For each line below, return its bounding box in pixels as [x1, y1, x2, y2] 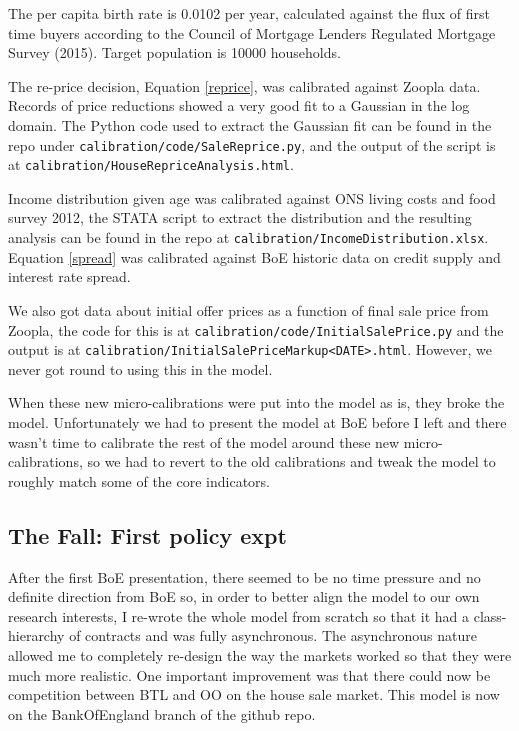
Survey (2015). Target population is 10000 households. [8, 42, 341, 63]
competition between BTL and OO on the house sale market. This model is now [8, 684, 500, 705]
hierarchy [8, 625, 65, 646]
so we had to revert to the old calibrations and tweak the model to [87, 451, 496, 472]
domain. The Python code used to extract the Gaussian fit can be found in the [8, 114, 492, 135]
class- [473, 605, 507, 626]
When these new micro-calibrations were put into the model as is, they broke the [8, 392, 505, 413]
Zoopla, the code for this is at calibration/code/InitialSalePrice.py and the [8, 319, 504, 340]
